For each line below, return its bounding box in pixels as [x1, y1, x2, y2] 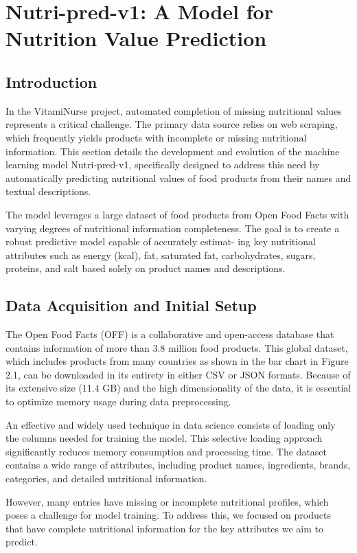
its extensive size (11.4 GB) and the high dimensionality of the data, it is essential [5, 381, 352, 395]
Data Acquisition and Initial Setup [5, 295, 257, 316]
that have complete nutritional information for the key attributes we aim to [5, 521, 324, 535]
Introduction [5, 71, 97, 92]
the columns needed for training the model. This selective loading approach [5, 431, 323, 445]
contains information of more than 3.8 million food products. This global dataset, [5, 340, 348, 354]
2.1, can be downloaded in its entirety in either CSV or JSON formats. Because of [5, 367, 351, 381]
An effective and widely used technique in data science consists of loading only [5, 417, 336, 431]
